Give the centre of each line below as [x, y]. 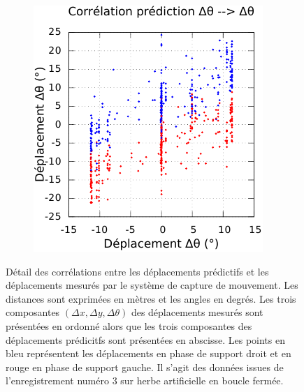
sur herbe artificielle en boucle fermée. [202, 380]
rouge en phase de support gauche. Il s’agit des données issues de [145, 367]
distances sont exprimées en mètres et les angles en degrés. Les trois [151, 298]
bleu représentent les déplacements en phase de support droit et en [149, 353]
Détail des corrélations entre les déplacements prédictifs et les [137, 271]
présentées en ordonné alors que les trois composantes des [129, 325]
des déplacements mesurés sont [197, 312]
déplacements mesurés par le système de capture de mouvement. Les [152, 285]
